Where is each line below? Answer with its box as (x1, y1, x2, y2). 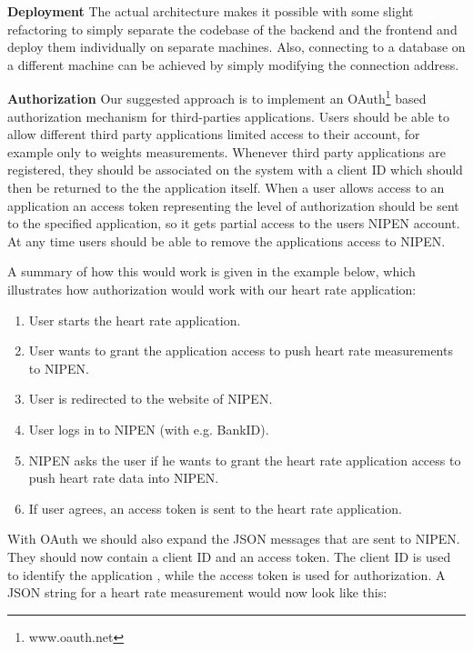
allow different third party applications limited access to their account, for (7, 125, 420, 144)
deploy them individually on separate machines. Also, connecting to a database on (7, 37, 466, 56)
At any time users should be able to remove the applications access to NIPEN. (7, 231, 446, 250)
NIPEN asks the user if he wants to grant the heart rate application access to (28, 450, 461, 469)
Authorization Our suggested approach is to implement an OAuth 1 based (7, 86, 427, 108)
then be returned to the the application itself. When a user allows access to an (7, 178, 445, 196)
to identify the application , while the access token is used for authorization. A (7, 565, 446, 584)
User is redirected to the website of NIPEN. (28, 389, 273, 408)
